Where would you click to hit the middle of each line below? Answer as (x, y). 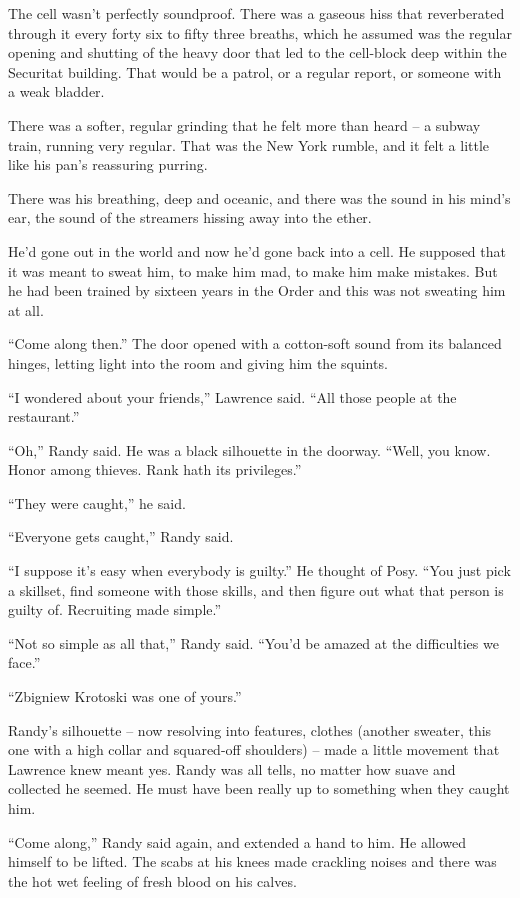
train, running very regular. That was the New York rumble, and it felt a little (249, 144)
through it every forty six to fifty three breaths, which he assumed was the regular (260, 32)
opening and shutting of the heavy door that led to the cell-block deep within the (257, 52)
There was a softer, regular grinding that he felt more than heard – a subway (244, 124)
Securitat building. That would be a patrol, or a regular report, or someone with (255, 71)
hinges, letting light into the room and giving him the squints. (198, 362)
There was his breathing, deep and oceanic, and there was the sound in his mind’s (259, 197)
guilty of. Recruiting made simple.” (115, 609)
